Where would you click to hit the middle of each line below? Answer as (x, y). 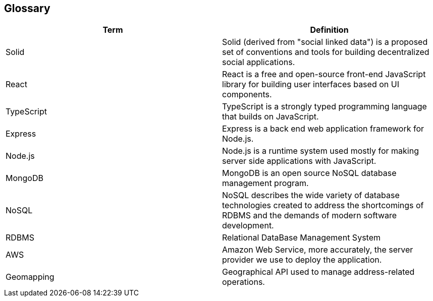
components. (247, 95)
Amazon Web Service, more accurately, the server (318, 250)
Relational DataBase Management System (301, 238)
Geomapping (30, 277)
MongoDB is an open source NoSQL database (309, 173)
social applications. (259, 62)
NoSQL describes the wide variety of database (311, 195)
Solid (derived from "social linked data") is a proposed (325, 42)
